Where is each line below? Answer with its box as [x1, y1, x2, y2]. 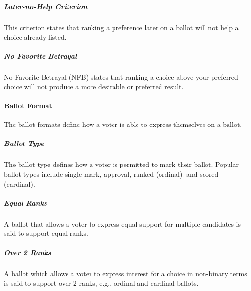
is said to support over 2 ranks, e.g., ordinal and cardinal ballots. [4, 278, 199, 288]
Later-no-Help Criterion [4, 1, 88, 11]
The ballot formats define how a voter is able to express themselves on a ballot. [4, 119, 242, 129]
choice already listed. [4, 32, 67, 42]
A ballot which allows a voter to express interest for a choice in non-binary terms [4, 268, 247, 278]
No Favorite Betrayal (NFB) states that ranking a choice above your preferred [4, 72, 238, 82]
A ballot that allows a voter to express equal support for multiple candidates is [4, 218, 241, 229]
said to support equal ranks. [4, 228, 88, 238]
